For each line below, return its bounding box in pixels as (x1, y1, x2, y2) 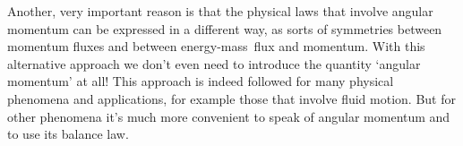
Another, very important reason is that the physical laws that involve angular (7, 2, 433, 20)
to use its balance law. (7, 125, 129, 143)
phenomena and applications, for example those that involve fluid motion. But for (7, 89, 456, 107)
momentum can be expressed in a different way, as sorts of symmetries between (7, 19, 442, 38)
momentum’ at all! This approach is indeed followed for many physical (7, 72, 394, 90)
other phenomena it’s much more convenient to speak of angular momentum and (7, 107, 450, 125)
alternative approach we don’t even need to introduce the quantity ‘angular (7, 54, 421, 73)
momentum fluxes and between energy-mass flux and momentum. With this (7, 37, 425, 56)
